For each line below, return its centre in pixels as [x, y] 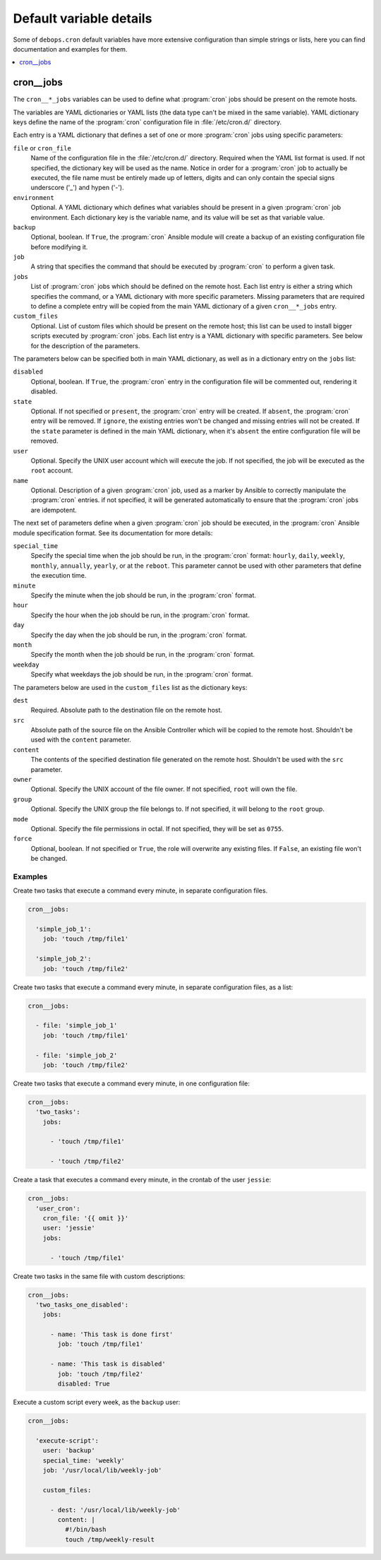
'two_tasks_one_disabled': [82, 1304]
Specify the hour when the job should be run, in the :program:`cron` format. [140, 615]
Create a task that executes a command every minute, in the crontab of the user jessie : [142, 1180]
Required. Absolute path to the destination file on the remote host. [126, 710]
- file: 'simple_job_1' [77, 1025]
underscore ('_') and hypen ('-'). [78, 188]
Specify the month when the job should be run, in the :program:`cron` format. [143, 655]
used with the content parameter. [81, 740]
